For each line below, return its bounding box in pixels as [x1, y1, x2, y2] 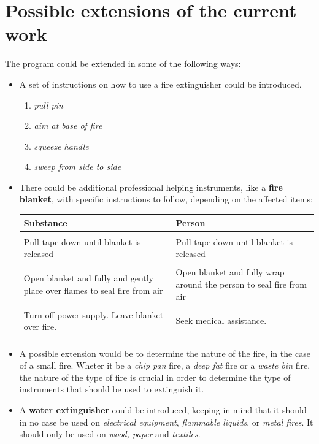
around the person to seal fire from [175, 277, 307, 290]
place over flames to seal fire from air [23, 283, 163, 296]
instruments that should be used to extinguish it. [19, 383, 204, 396]
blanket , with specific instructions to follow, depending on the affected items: [19, 193, 313, 205]
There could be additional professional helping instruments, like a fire [19, 180, 283, 193]
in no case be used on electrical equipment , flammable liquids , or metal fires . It [19, 415, 313, 428]
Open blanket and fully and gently [23, 272, 154, 285]
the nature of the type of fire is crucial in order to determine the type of [19, 370, 291, 383]
